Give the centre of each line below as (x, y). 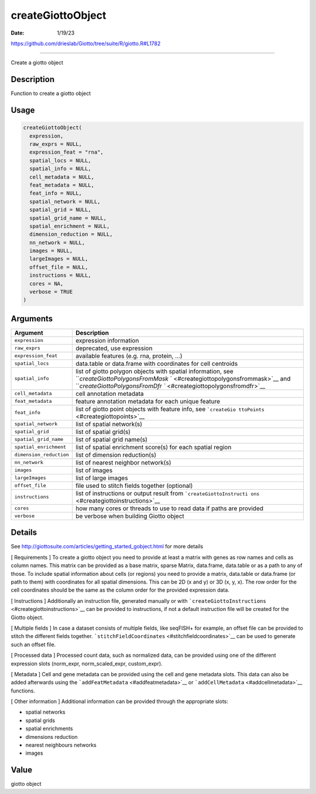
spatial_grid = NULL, (61, 210)
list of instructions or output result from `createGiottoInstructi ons (167, 493)
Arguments (32, 319)
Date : (18, 33)
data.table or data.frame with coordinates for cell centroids (157, 364)
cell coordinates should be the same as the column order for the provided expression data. (120, 590)
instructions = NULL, (61, 275)
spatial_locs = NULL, (61, 160)
